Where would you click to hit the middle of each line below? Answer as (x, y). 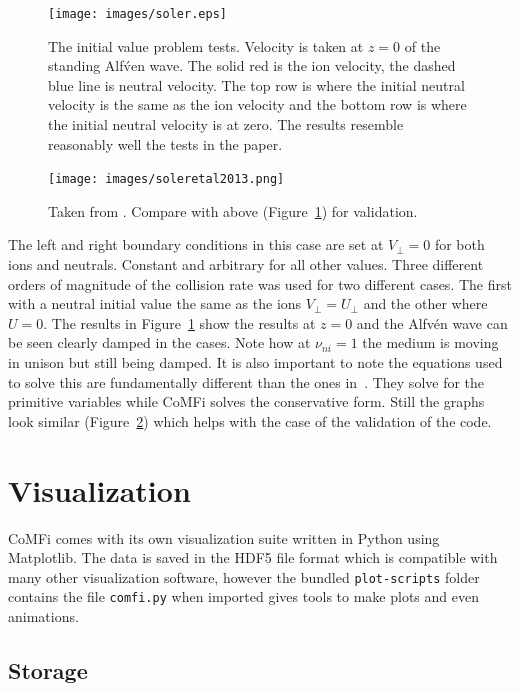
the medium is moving (430, 342)
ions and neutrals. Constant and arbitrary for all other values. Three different (246, 264)
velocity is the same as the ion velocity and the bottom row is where (257, 104)
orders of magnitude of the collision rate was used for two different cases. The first (260, 283)
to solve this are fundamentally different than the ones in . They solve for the (246, 381)
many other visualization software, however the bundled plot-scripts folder (244, 576)
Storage (48, 670)
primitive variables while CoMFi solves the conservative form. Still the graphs (246, 401)
